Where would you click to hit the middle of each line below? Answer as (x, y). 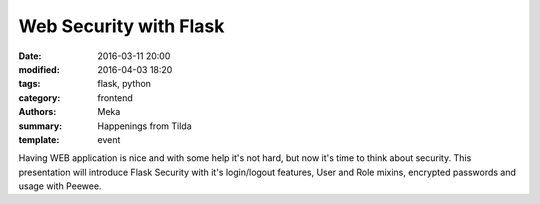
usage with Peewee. (60, 186)
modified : (39, 69)
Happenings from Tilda (144, 126)
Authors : (37, 112)
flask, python (124, 84)
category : (39, 97)
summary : (40, 126)
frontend (115, 97)
